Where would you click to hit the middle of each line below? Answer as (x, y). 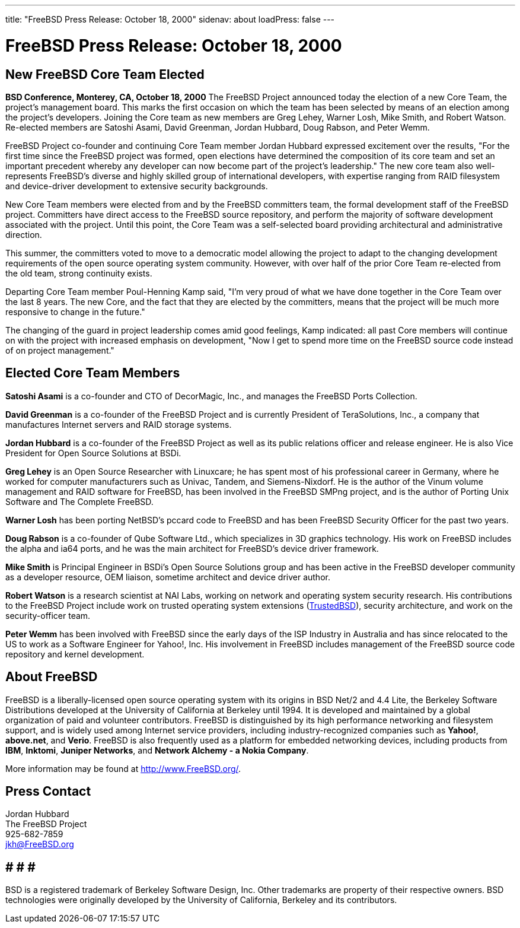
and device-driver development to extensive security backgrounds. (137, 186)
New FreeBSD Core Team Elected (105, 74)
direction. (24, 234)
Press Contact (48, 792)
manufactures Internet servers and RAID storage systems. (119, 424)
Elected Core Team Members (93, 373)
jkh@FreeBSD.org (40, 844)
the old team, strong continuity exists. (79, 273)
